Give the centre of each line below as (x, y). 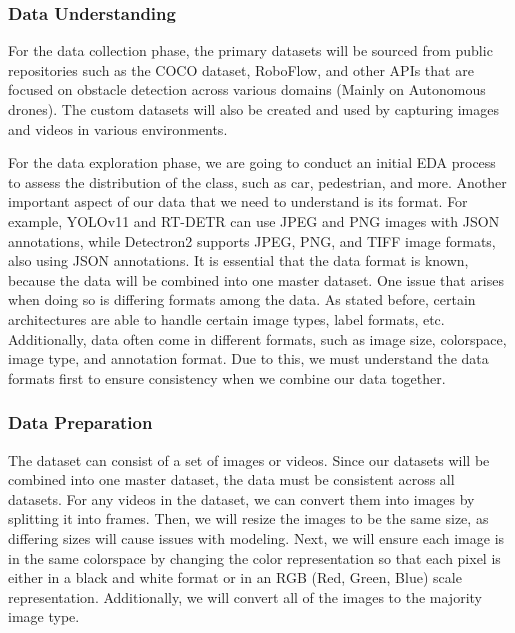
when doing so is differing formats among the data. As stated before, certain (242, 299)
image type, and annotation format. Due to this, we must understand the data (248, 358)
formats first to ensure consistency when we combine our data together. (227, 377)
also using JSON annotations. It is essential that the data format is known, (238, 260)
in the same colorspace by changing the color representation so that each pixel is (254, 557)
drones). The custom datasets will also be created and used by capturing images (254, 109)
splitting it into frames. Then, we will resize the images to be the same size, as (248, 518)
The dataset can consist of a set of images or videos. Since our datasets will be (249, 459)
